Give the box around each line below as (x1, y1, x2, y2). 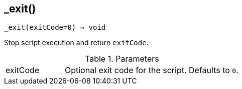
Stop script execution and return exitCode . (4, 38, 149, 47)
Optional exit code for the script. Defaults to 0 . (64, 65, 238, 76)
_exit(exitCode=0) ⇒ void (4, 23, 106, 32)
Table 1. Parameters (85, 54, 159, 64)
